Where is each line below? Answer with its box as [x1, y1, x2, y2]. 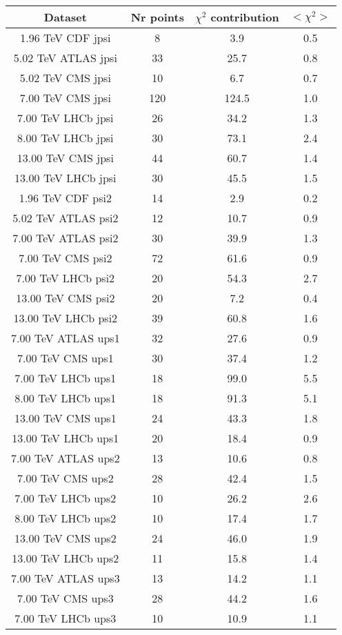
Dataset [43, 9, 87, 25]
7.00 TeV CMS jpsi [19, 90, 111, 106]
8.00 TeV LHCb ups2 [14, 510, 117, 526]
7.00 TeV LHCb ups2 [14, 490, 117, 506]
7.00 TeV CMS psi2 [19, 250, 112, 266]
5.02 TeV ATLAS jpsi [13, 50, 117, 66]
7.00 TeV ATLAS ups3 [11, 570, 120, 586]
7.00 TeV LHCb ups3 [14, 610, 117, 626]
